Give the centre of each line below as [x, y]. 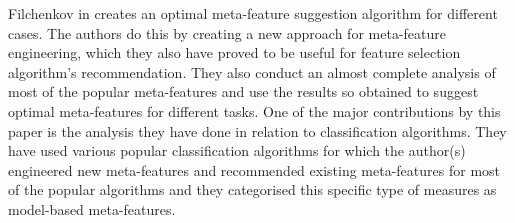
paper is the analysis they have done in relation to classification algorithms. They [257, 130]
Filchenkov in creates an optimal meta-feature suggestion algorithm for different [253, 13]
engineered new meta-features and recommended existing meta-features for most [254, 169]
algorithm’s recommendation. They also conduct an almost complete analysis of [252, 71]
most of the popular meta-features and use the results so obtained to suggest [243, 91]
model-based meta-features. [92, 208]
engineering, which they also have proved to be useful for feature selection [234, 52]
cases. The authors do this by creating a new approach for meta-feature [227, 32]
